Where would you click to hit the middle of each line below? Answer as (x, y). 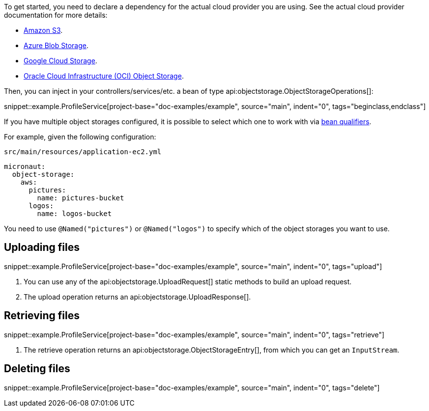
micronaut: (25, 166)
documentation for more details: (56, 15)
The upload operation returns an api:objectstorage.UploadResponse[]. (137, 297)
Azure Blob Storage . (56, 45)
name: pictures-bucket (81, 198)
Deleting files (37, 369)
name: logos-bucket (74, 214)
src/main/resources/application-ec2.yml (83, 152)
